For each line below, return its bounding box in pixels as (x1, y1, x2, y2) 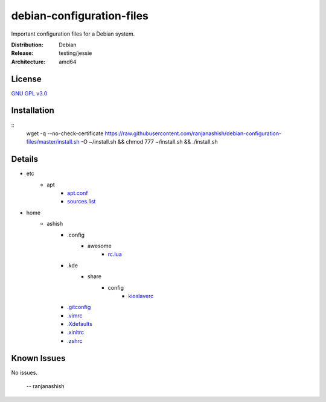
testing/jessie (59, 49, 92, 57)
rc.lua (107, 250, 122, 258)
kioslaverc (128, 292, 154, 299)
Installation (11, 106, 54, 116)
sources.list (67, 198, 96, 205)
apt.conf (67, 190, 88, 196)
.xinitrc (67, 329, 85, 336)
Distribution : (11, 41, 43, 48)
